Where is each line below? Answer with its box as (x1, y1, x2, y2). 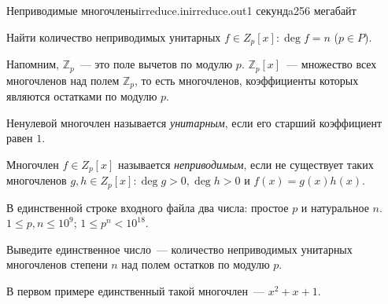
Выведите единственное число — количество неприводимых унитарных (6, 240, 353, 257)
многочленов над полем (6, 71, 120, 88)
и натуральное (301, 199, 369, 215)
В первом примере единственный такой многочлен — (6, 283, 265, 299)
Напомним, (6, 56, 59, 72)
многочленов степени (6, 256, 108, 273)
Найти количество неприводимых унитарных (6, 28, 221, 45)
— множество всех (286, 56, 377, 72)
